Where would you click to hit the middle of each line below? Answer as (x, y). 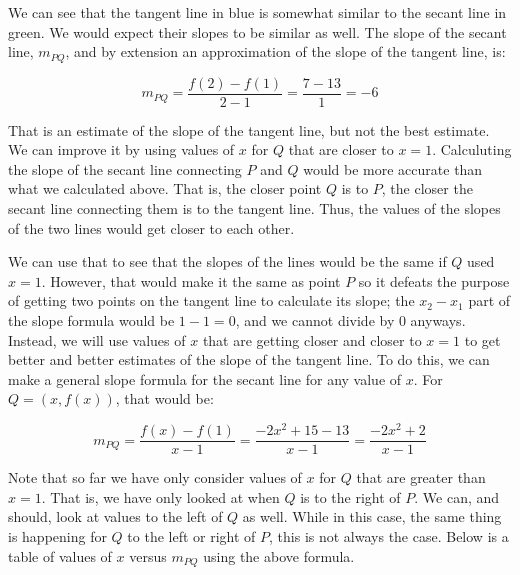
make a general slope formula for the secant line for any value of (205, 378)
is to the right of (350, 496)
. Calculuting (472, 149)
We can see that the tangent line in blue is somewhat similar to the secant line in (257, 12)
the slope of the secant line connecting (125, 168)
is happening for (57, 535)
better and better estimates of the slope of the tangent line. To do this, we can (249, 359)
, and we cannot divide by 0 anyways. (350, 320)
